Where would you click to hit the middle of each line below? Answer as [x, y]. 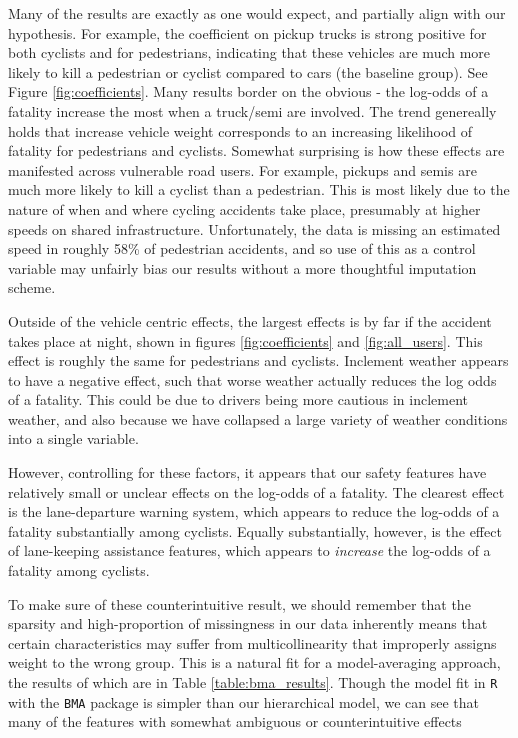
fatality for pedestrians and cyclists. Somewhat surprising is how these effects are [256, 150]
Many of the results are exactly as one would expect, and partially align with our [257, 13]
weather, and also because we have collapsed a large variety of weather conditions [258, 418]
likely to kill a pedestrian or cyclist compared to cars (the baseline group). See [248, 71]
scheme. [32, 287]
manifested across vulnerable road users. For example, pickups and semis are [242, 169]
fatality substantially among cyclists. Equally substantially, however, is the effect [255, 530]
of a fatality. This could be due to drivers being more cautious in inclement [238, 399]
